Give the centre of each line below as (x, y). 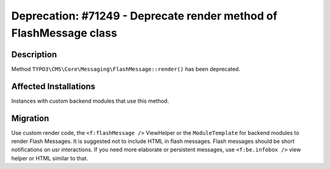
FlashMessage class (64, 33)
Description (34, 54)
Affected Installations (53, 86)
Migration (30, 118)
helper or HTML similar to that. (50, 158)
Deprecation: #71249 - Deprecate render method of (144, 16)
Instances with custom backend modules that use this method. (90, 101)
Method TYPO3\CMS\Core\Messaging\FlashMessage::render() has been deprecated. (126, 69)
